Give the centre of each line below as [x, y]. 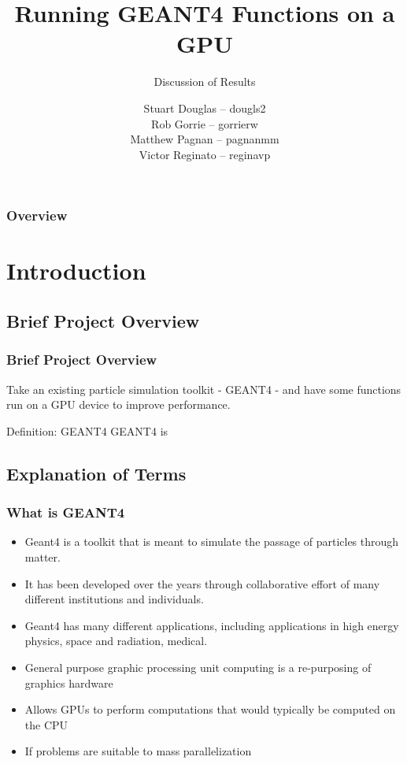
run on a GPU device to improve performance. [118, 404]
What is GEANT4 [66, 512]
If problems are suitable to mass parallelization [138, 751]
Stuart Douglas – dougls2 [205, 108]
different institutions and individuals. [114, 599]
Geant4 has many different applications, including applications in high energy [212, 625]
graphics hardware [69, 682]
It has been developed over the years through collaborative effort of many [202, 583]
